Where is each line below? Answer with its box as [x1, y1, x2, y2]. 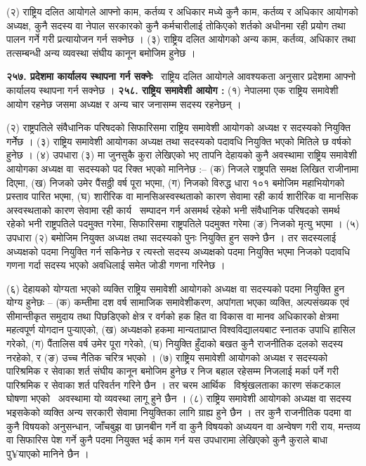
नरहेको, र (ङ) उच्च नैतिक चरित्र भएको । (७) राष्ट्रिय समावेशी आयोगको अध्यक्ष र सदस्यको [6, 349, 328, 364]
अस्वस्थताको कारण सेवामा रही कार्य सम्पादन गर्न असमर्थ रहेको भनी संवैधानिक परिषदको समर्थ [6, 202, 340, 217]
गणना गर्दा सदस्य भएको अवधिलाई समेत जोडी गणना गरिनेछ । [6, 258, 226, 272]
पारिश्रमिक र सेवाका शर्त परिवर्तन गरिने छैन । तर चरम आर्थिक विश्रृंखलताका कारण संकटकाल [6, 377, 341, 392]
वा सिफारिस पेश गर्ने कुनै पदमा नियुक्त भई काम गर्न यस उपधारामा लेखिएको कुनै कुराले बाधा [6, 432, 328, 447]
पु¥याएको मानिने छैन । [6, 446, 89, 460]
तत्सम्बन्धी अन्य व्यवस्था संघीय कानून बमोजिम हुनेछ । [6, 45, 196, 60]
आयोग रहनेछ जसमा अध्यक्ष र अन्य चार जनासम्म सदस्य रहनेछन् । [6, 96, 242, 111]
